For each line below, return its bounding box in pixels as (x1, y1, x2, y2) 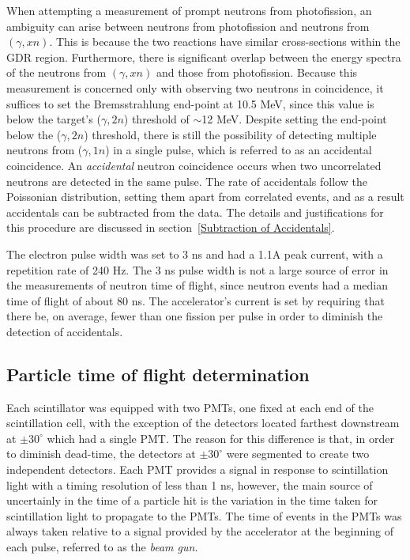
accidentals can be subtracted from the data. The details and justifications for (6, 203, 384, 220)
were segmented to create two (226, 445, 370, 462)
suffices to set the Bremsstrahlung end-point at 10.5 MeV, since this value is (6, 95, 374, 112)
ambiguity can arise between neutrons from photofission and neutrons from (6, 17, 370, 34)
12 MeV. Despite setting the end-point (201, 111, 387, 127)
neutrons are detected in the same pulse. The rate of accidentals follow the (6, 172, 367, 189)
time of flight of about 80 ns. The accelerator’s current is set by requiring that (6, 292, 385, 308)
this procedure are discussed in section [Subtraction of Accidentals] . (6, 219, 335, 236)
